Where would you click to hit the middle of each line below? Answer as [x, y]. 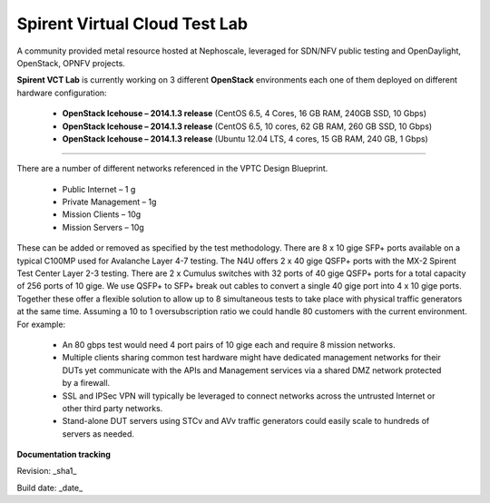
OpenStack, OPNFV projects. [71, 63]
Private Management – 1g [109, 202]
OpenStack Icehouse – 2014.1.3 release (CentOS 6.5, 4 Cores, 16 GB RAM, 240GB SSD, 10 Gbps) [244, 113]
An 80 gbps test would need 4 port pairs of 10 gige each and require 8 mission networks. [229, 344]
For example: [41, 324]
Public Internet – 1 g [99, 189]
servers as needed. [98, 434]
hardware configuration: [62, 93]
